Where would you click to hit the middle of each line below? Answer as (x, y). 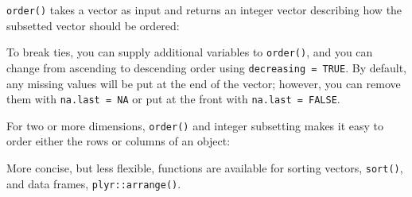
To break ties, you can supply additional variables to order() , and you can (190, 52)
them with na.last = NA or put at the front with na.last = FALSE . (173, 99)
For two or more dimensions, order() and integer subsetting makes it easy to (195, 125)
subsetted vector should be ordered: (93, 25)
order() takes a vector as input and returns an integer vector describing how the (204, 10)
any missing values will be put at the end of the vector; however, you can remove (204, 83)
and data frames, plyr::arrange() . (94, 183)
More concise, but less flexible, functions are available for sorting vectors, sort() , (205, 168)
